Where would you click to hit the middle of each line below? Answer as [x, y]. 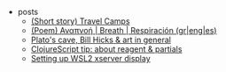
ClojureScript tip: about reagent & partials [106, 49]
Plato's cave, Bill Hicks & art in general [101, 40]
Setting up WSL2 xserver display [90, 58]
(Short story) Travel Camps [80, 21]
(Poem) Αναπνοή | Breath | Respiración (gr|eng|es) [124, 30]
